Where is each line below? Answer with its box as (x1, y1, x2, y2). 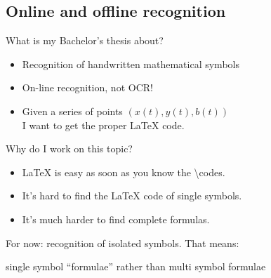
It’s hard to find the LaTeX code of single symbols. (22, 188, 242, 203)
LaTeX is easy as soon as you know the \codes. (22, 164, 225, 179)
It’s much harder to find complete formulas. (22, 211, 210, 226)
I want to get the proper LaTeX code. (22, 117, 185, 132)
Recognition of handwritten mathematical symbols (22, 56, 239, 71)
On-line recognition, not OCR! (22, 80, 153, 95)
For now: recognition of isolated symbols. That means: (6, 235, 239, 250)
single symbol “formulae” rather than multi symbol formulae (6, 259, 266, 274)
